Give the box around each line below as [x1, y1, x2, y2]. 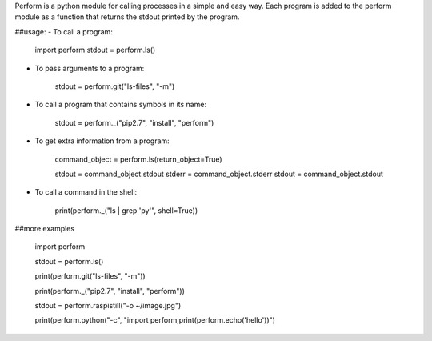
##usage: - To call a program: [14, 26, 114, 36]
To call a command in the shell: [34, 187, 138, 197]
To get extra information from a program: [34, 136, 170, 146]
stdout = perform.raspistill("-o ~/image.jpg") [34, 301, 182, 311]
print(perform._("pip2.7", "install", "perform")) [34, 286, 186, 295]
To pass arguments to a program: [34, 63, 145, 73]
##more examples [14, 224, 75, 234]
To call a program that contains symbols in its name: [34, 100, 207, 110]
